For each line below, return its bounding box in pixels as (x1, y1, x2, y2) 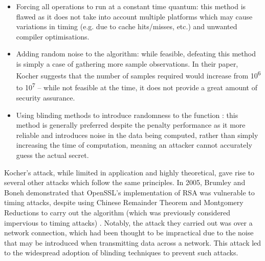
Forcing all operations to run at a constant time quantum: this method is (16, 1, 246, 11)
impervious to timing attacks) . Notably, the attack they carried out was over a (4, 217, 253, 228)
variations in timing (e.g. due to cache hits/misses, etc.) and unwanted (16, 21, 237, 32)
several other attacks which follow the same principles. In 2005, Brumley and (4, 177, 246, 188)
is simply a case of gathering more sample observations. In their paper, (16, 58, 238, 69)
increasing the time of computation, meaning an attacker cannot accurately (16, 139, 252, 150)
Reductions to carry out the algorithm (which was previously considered (4, 207, 231, 217)
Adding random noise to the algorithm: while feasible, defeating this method (16, 48, 256, 59)
